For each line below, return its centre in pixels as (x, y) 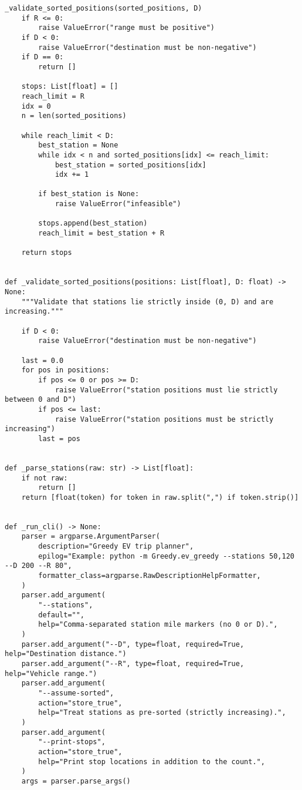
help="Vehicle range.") (51, 673)
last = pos (59, 438)
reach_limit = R (53, 96)
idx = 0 (36, 106)
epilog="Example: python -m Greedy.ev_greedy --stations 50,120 (166, 556)
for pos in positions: (65, 370)
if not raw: (45, 478)
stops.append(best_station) (93, 223)
